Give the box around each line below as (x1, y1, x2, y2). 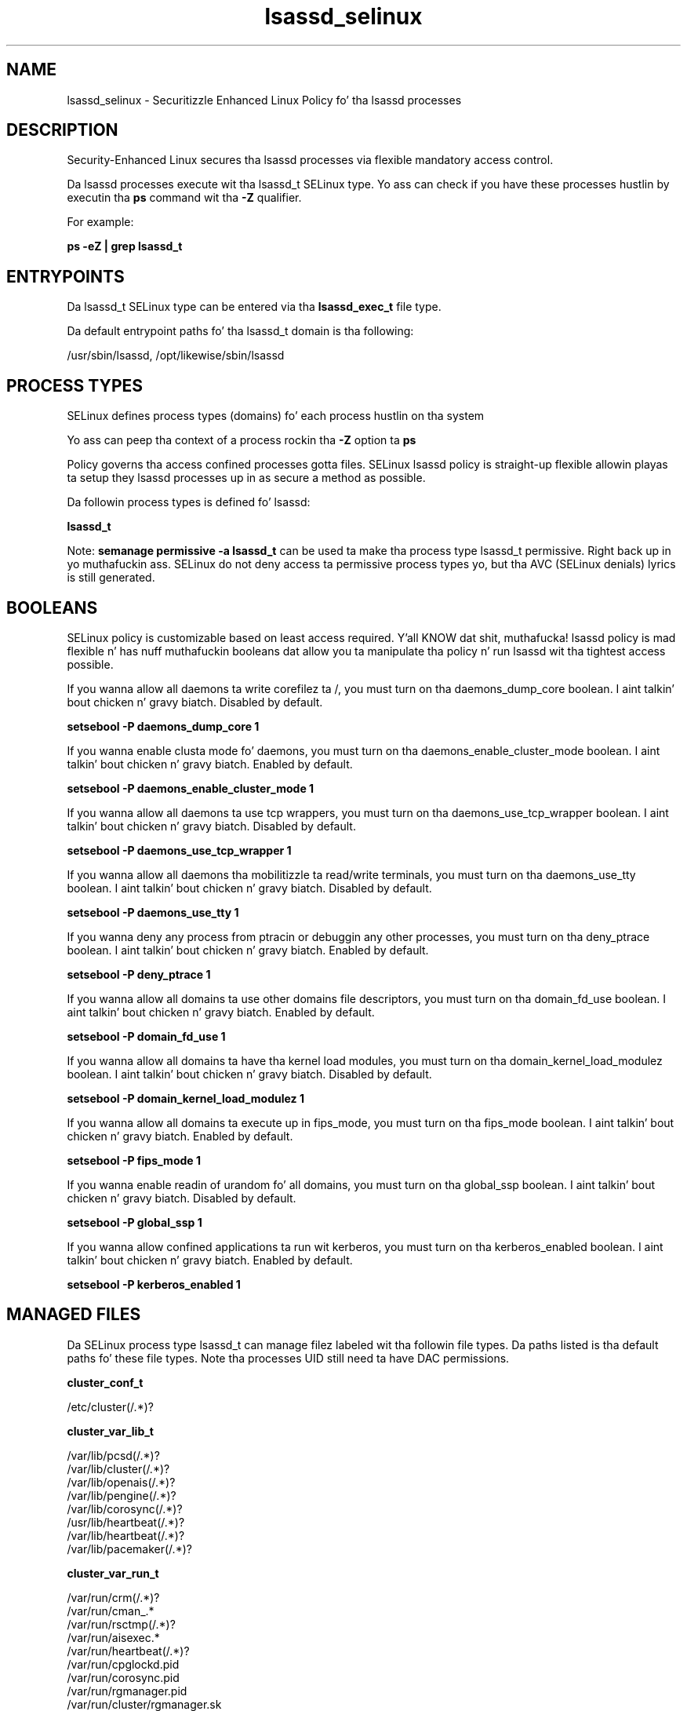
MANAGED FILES (6, 1304, 141, 1325)
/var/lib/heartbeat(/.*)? (67, 1528, 185, 1542)
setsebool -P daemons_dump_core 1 (67, 719, 260, 733)
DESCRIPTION (6, 120, 118, 140)
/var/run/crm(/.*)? (67, 1590, 160, 1604)
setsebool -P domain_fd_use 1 (67, 1029, 226, 1043)
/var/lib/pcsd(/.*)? (67, 1448, 160, 1462)
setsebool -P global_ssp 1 (67, 1215, 202, 1229)
